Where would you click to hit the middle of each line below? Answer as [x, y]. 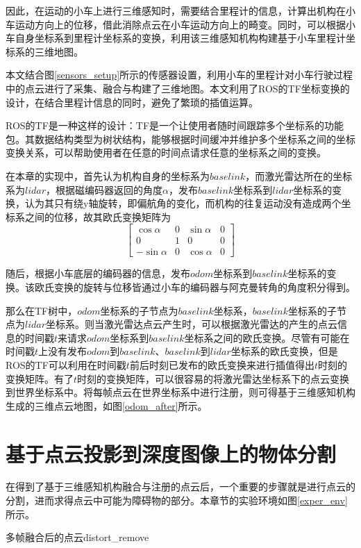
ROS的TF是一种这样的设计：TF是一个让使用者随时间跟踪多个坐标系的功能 [175, 125]
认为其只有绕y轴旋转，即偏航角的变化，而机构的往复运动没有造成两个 [183, 203]
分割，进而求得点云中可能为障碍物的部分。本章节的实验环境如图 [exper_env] [177, 500]
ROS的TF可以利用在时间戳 [66, 364]
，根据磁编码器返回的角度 [104, 189]
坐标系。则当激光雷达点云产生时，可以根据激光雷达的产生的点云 [192, 324]
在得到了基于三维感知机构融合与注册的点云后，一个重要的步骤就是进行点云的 [180, 487]
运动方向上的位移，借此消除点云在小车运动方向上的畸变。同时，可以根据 [180, 24]
